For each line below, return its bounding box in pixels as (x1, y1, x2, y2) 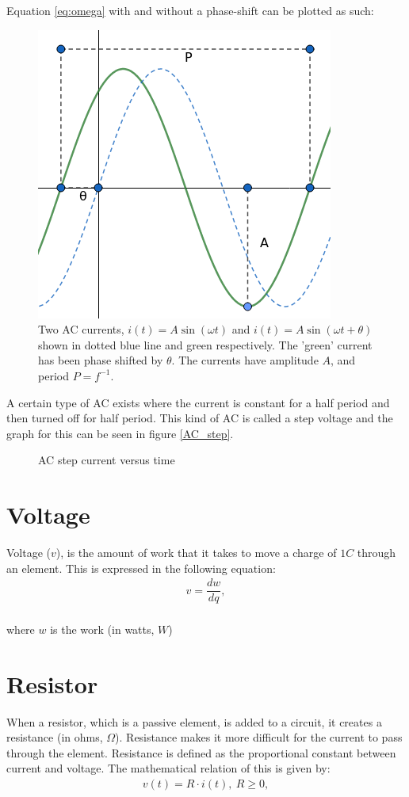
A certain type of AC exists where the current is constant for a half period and (6, 394, 390, 410)
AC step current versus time (38, 452, 175, 468)
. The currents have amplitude (171, 352, 319, 368)
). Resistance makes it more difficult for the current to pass (115, 729, 403, 746)
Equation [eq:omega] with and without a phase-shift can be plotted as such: (6, 2, 374, 18)
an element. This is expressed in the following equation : (6, 559, 276, 576)
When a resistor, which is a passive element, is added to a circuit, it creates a (6, 713, 382, 730)
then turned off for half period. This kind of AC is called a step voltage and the (6, 410, 393, 426)
